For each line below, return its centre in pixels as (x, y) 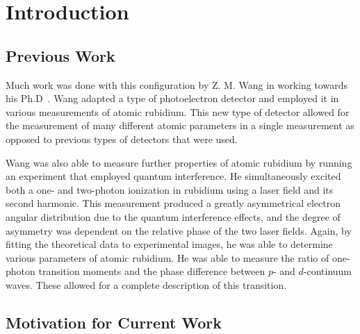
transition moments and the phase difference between (152, 271)
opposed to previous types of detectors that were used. (122, 139)
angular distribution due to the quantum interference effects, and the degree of (173, 216)
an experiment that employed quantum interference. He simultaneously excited (173, 176)
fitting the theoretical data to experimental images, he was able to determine (169, 244)
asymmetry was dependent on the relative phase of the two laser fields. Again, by (179, 230)
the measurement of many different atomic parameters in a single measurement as (180, 125)
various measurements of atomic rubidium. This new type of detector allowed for (178, 111)
